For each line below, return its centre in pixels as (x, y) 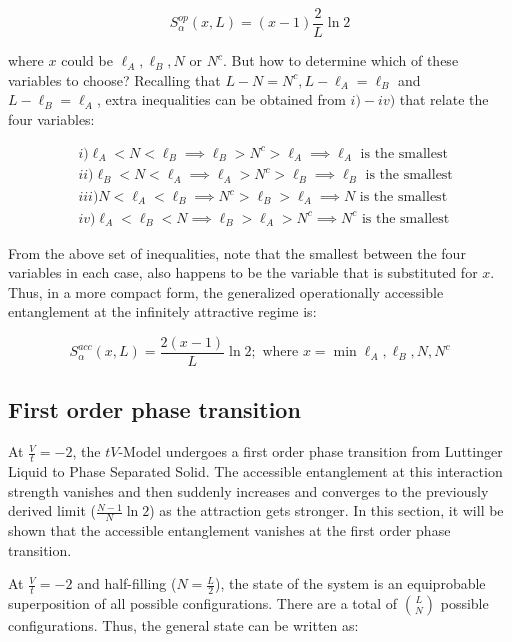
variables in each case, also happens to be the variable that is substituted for (243, 272)
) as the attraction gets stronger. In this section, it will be (326, 510)
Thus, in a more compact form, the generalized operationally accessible (226, 291)
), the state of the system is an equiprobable (350, 583)
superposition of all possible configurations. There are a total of (203, 603)
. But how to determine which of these (340, 60)
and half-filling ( (127, 583)
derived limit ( (52, 510)
